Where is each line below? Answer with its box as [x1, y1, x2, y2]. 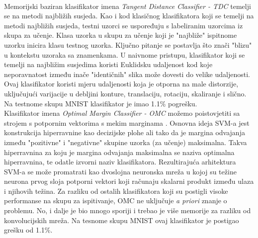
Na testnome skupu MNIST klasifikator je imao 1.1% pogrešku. [4, 98, 197, 108]
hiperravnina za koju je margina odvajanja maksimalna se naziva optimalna [4, 147, 235, 157]
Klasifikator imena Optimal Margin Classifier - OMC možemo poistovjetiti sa [4, 108, 240, 118]
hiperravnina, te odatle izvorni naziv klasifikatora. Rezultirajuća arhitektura [4, 157, 236, 167]
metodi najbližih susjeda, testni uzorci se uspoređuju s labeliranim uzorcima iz [4, 20, 243, 30]
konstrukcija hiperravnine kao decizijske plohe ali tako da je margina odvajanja [4, 127, 245, 138]
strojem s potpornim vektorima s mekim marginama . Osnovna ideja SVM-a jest [4, 117, 250, 128]
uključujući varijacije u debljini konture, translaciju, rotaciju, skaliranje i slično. [4, 88, 247, 98]
